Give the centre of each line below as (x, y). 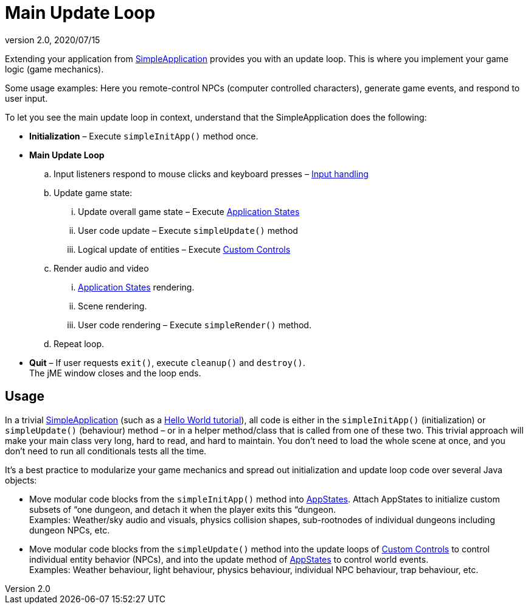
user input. (26, 98)
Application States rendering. (136, 287)
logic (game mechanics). (54, 69)
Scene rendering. (113, 306)
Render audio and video (101, 268)
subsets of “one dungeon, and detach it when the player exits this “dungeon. (183, 509)
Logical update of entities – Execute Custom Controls (184, 249)
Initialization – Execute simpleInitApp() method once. (144, 136)
